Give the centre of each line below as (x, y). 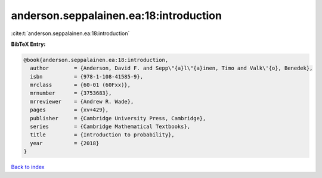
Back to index (28, 167)
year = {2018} (65, 143)
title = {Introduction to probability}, (103, 135)
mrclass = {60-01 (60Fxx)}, (80, 85)
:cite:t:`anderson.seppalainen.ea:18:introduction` (70, 33)
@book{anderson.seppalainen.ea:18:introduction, (96, 60)
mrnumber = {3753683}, (71, 93)
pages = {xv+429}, (69, 110)
